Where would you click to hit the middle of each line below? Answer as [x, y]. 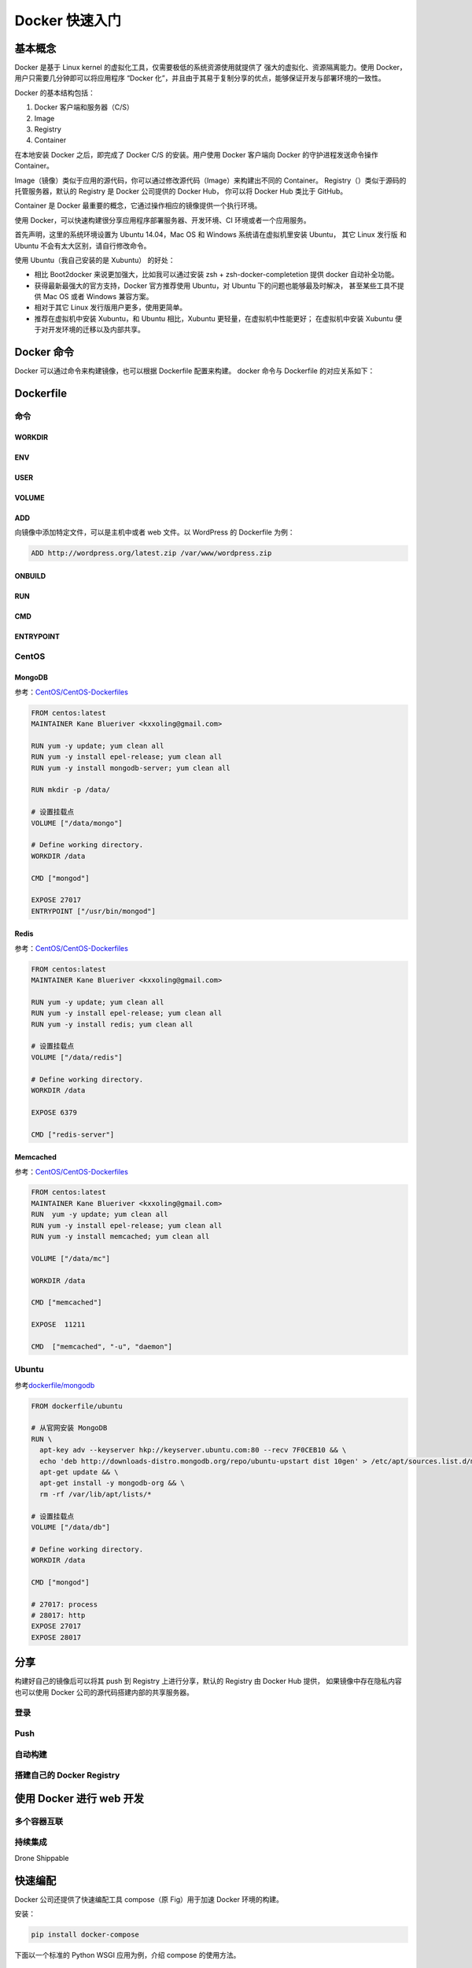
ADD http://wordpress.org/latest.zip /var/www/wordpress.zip [151, 553]
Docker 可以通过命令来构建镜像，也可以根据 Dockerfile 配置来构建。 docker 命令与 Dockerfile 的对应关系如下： [195, 371]
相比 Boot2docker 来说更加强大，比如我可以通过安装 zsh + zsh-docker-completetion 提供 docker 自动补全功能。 [216, 275]
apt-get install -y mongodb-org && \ [112, 1483]
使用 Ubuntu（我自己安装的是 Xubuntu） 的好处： [95, 260]
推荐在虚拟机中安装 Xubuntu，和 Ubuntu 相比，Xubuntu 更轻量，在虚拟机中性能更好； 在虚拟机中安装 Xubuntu [214, 318]
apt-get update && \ [79, 1472]
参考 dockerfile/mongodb [55, 1385]
